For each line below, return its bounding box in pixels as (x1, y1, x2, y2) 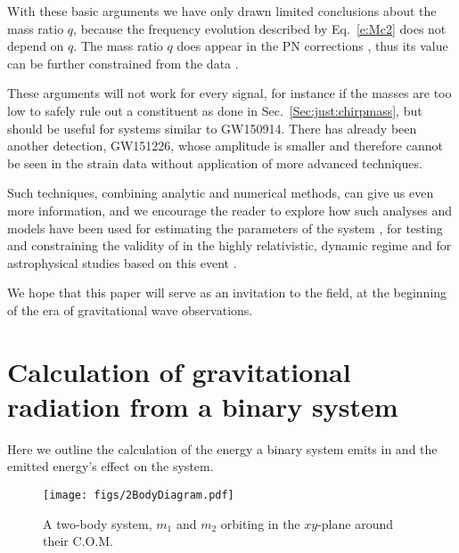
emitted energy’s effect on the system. (7, 457, 214, 476)
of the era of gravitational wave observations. (7, 300, 253, 319)
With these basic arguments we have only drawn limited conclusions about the (7, 2, 437, 20)
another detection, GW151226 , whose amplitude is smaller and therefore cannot (7, 136, 443, 155)
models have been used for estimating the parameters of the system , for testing (7, 218, 443, 237)
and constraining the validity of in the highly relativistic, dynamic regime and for (7, 236, 452, 255)
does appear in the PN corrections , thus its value (176, 37, 448, 55)
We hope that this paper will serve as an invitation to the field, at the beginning (7, 283, 447, 302)
